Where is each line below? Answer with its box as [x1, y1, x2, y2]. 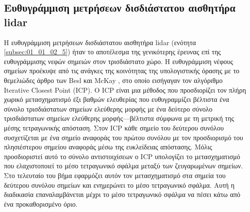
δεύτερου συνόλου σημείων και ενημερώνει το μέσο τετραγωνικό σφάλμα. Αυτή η [4, 179, 235, 190]
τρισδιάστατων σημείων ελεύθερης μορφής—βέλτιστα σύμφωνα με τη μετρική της [4, 113, 234, 123]
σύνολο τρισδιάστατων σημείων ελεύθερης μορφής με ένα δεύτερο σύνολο [4, 103, 213, 114]
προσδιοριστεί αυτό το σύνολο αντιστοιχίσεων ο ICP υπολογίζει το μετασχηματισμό [4, 151, 240, 161]
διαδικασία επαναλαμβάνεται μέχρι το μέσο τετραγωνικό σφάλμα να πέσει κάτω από [4, 189, 241, 199]
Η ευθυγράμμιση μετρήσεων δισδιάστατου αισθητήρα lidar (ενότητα [4, 37, 196, 47]
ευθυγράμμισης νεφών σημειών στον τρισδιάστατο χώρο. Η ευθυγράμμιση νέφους [4, 56, 233, 66]
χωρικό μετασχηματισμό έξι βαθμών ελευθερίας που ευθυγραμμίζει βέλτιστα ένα [4, 94, 229, 104]
